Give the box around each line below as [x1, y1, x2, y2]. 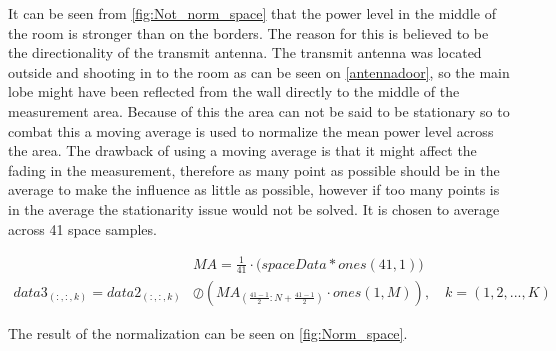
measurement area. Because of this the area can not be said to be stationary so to [8, 100, 510, 121]
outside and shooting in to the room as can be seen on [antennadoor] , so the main [8, 61, 510, 82]
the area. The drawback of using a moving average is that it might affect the [8, 140, 477, 161]
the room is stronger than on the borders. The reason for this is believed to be [8, 22, 489, 43]
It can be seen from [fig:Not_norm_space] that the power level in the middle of [8, 3, 496, 23]
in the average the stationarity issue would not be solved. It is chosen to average [8, 198, 500, 219]
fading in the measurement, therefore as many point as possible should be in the [8, 159, 500, 180]
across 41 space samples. [8, 218, 157, 239]
